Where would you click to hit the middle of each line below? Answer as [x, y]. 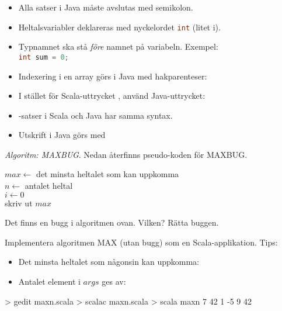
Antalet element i [49, 281]
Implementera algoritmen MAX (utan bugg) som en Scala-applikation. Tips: [141, 242]
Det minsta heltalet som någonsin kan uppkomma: [109, 262]
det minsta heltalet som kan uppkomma [108, 174]
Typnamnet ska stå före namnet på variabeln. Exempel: [118, 46]
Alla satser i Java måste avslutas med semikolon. [106, 7]
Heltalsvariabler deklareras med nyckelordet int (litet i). [119, 27]
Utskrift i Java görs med [62, 135]
